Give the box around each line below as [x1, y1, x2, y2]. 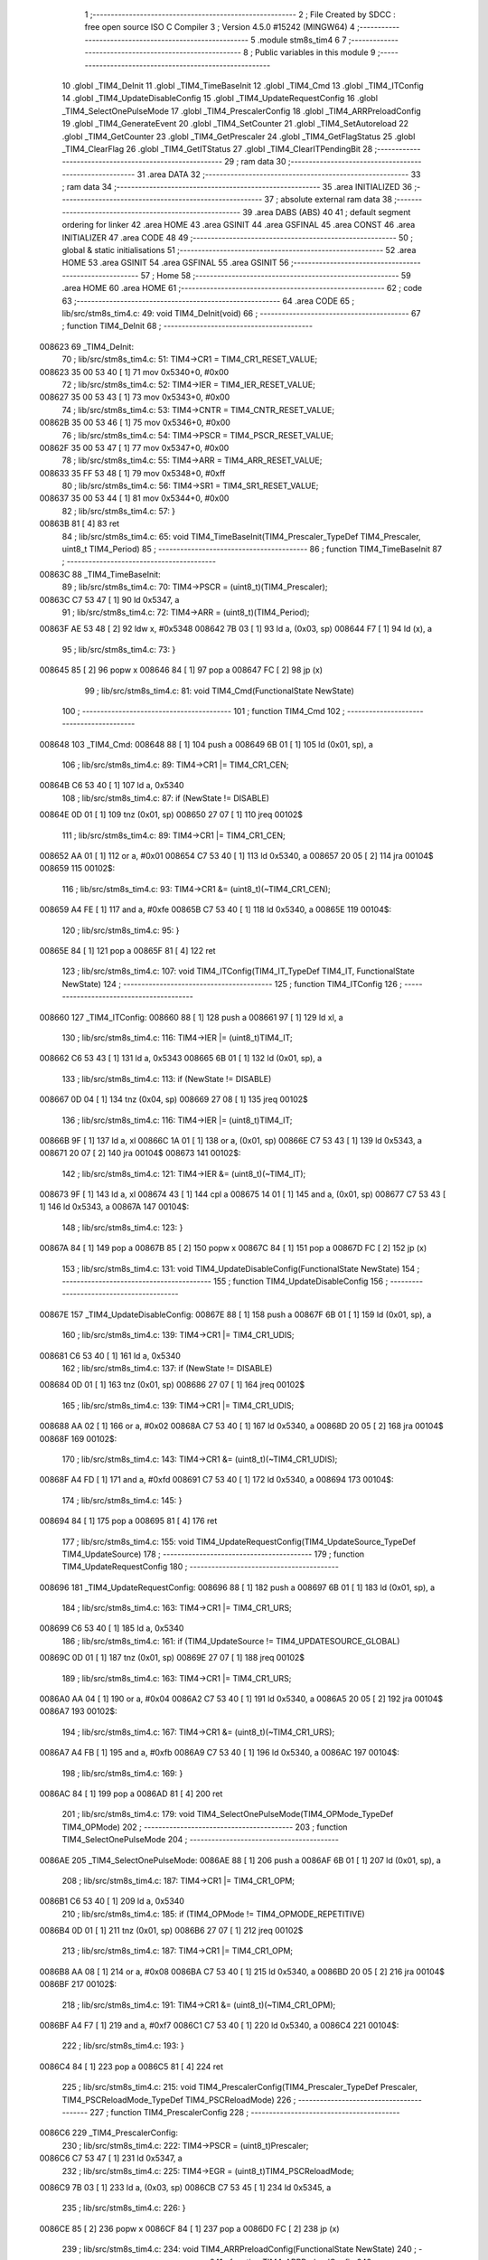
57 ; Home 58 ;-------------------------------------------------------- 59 [140, 269, 411, 280]
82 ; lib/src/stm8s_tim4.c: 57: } [61, 505, 176, 516]
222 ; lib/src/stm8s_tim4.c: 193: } [61, 2040, 185, 2051]
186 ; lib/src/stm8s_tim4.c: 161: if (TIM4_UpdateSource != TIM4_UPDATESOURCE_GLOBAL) [61, 1635, 400, 1646]
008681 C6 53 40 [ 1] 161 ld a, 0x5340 [39, 1350, 181, 1361]
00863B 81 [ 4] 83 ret [39, 518, 120, 529]
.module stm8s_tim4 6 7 [257, 34, 347, 45]
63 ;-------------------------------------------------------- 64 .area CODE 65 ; [61, 295, 355, 306]
